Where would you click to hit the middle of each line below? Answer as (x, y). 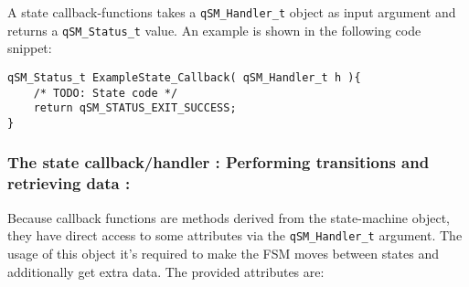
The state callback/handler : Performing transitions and (219, 162)
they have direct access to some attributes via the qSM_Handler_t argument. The (235, 235)
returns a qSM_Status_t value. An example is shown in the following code (214, 30)
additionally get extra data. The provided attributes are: (166, 271)
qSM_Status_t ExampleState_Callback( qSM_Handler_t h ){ (184, 77)
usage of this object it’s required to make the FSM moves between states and (224, 253)
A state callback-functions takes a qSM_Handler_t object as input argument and (232, 12)
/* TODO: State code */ (106, 93)
